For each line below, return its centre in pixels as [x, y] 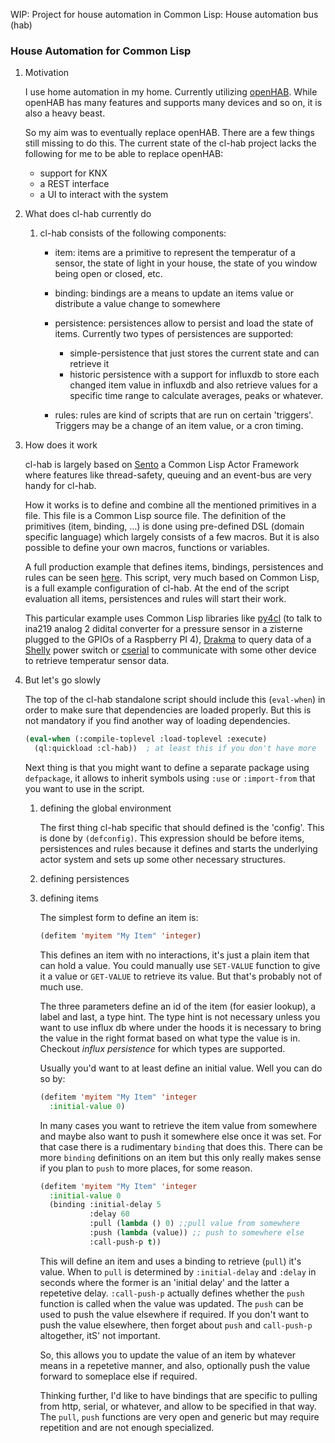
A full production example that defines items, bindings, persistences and [174, 567]
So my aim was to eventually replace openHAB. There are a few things [169, 133]
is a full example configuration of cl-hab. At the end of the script [157, 588]
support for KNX [73, 173]
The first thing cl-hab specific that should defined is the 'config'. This [182, 828]
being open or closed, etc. [108, 274]
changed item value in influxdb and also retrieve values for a [193, 385]
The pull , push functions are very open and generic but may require [179, 1416]
